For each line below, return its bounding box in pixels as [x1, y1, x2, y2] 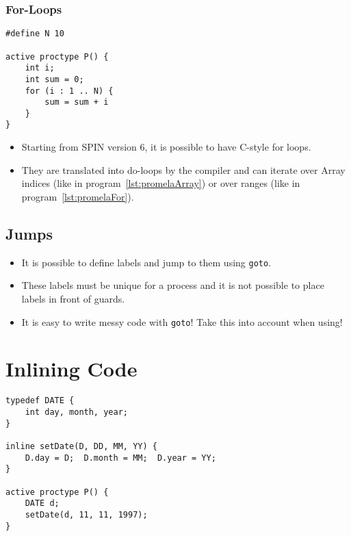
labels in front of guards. [21, 291, 125, 305]
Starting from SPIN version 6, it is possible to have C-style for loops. [21, 140, 311, 154]
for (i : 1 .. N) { [25, 86, 114, 96]
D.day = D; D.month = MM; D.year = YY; [25, 452, 216, 463]
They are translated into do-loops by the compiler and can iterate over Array [21, 162, 346, 177]
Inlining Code [5, 355, 138, 383]
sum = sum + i [44, 97, 109, 107]
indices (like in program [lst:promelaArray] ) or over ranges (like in [21, 176, 300, 190]
